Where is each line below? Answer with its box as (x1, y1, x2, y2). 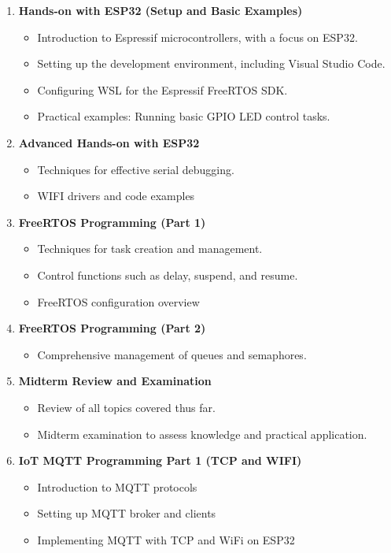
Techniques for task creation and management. (37, 240, 263, 257)
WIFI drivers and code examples (37, 187, 195, 204)
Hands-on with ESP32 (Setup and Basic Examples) (18, 2, 303, 18)
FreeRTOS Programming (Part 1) (18, 213, 206, 230)
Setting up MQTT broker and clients (37, 505, 216, 521)
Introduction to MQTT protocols (37, 478, 197, 495)
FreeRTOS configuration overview (37, 293, 200, 310)
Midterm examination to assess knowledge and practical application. (37, 425, 367, 442)
